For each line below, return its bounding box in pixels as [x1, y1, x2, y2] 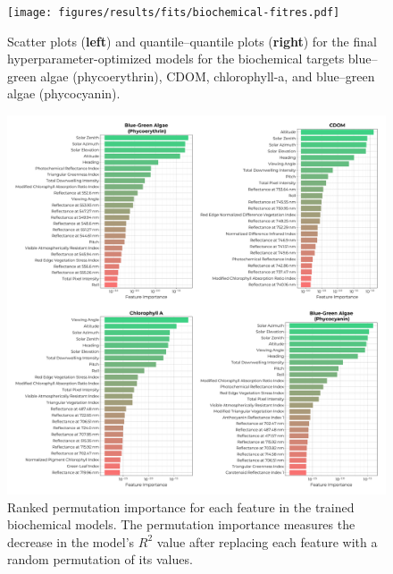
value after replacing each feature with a [156, 532, 378, 551]
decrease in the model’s [7, 532, 135, 551]
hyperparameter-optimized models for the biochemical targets [7, 49, 345, 68]
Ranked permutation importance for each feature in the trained [7, 497, 355, 516]
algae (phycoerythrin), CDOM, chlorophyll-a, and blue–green [40, 66, 375, 85]
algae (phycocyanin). [7, 84, 121, 103]
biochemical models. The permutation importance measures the [7, 515, 355, 534]
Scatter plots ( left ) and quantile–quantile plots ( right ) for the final [7, 31, 377, 50]
